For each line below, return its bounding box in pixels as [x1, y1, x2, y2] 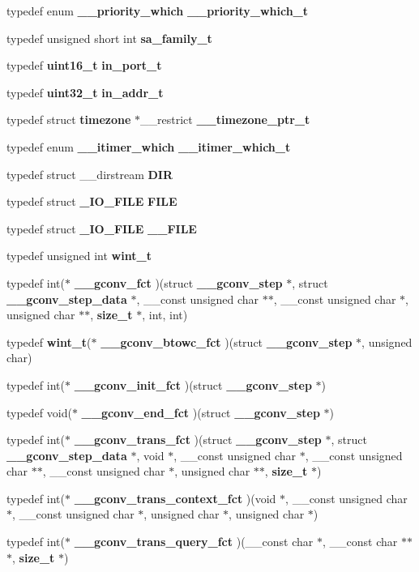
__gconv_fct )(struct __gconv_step [74, 274, 283, 291]
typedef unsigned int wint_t [6, 247, 152, 264]
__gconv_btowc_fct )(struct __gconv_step [100, 333, 353, 350]
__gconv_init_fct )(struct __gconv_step [74, 376, 312, 393]
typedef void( [6, 403, 72, 420]
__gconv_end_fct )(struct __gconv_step [81, 403, 320, 420]
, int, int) [142, 306, 188, 323]
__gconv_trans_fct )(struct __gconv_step [74, 431, 322, 448]
